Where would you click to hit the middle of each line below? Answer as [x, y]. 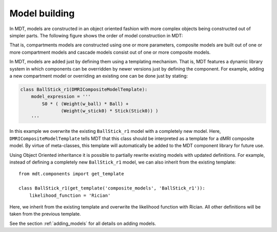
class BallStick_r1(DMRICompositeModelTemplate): [84, 89]
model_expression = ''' [61, 97]
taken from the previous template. [45, 214]
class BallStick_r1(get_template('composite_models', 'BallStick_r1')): [112, 188]
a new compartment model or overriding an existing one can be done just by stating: [99, 76]
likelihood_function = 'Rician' [70, 195]
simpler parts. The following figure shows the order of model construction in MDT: [96, 35]
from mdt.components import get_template [71, 174]
